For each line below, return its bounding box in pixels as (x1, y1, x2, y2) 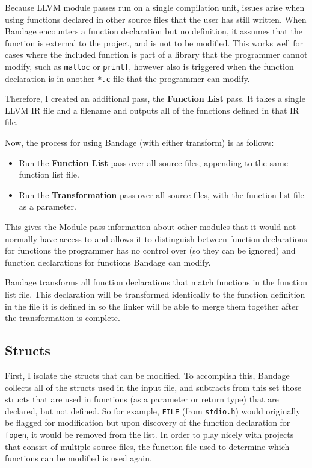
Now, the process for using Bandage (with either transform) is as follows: (5, 136, 274, 149)
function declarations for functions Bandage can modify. (5, 255, 211, 268)
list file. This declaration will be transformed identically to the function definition (5, 288, 305, 300)
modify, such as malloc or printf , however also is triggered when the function (5, 60, 294, 72)
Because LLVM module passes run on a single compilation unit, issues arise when (5, 1, 305, 13)
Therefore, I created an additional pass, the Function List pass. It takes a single (5, 92, 305, 105)
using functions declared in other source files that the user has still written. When (5, 13, 307, 25)
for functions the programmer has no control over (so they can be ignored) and (5, 244, 296, 257)
